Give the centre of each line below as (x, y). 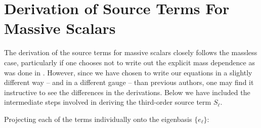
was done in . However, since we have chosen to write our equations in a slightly (128, 72)
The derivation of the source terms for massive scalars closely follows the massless (131, 52)
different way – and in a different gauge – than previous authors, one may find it (129, 82)
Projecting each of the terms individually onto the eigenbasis (98, 119)
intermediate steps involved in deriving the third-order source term (108, 102)
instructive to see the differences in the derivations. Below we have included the (127, 92)
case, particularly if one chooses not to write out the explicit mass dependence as (129, 62)
